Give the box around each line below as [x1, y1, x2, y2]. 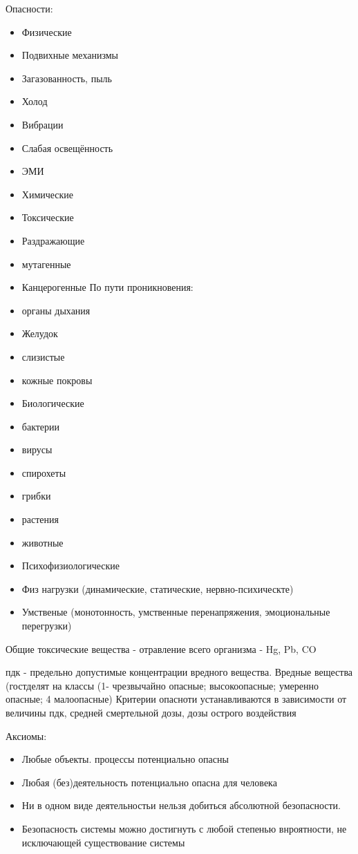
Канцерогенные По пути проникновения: [21, 280, 194, 294]
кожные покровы [21, 372, 93, 387]
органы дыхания [21, 303, 91, 317]
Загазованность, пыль [21, 70, 112, 85]
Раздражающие [21, 233, 85, 247]
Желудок [21, 326, 58, 341]
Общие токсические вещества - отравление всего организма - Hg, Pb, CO [6, 641, 317, 656]
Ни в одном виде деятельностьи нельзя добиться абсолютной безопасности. [21, 798, 341, 813]
